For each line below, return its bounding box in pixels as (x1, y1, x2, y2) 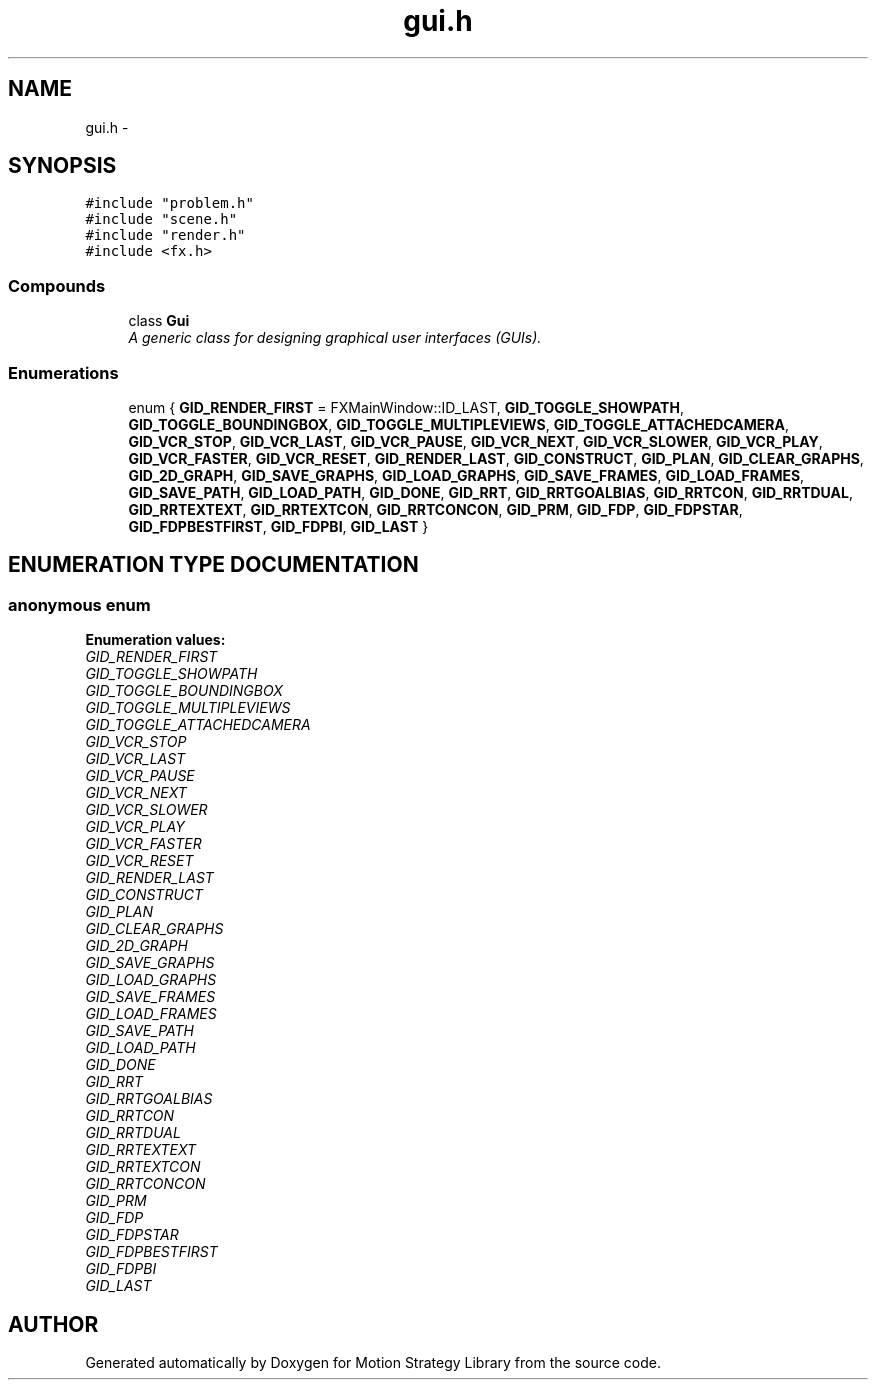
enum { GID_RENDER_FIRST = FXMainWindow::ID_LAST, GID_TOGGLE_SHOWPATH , (128, 398, 684, 416)
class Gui (128, 312, 190, 330)
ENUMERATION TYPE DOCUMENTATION (8, 552, 419, 578)
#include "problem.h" (85, 195, 254, 212)
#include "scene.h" (85, 211, 238, 228)
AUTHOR (8, 1311, 99, 1337)
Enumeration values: (85, 631, 226, 649)
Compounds (8, 275, 106, 296)
